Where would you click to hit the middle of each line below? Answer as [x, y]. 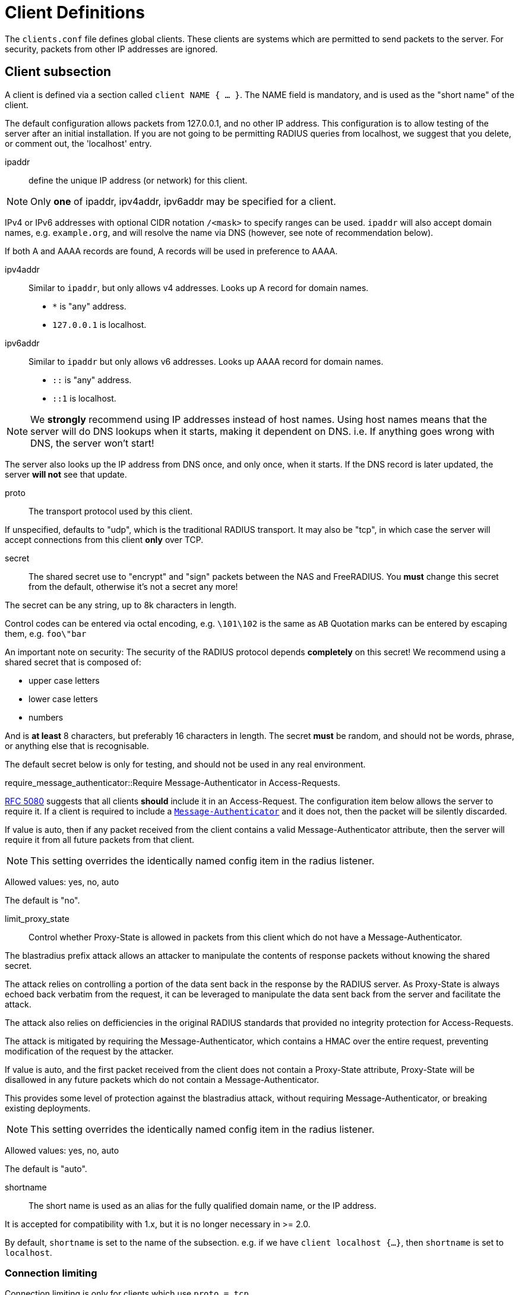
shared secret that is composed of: [73, 662]
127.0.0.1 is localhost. [99, 324]
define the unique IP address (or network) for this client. [138, 180]
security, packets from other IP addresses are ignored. [111, 49]
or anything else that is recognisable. [77, 746]
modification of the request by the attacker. [89, 1051]
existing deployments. [48, 1108]
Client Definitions [75, 12]
